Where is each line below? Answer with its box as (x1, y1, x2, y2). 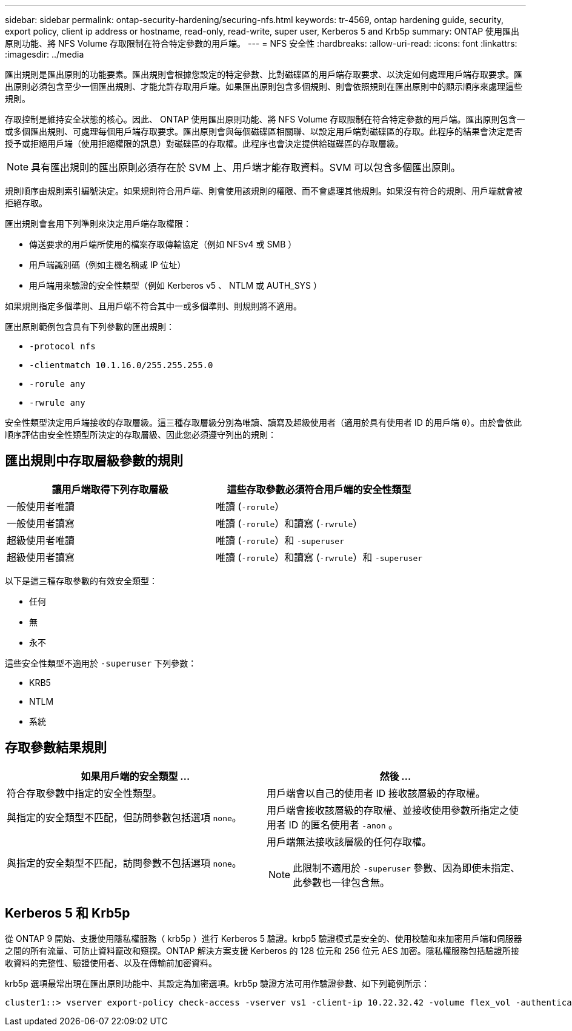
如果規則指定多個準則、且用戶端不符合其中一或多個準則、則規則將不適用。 (5, 301, 302, 311)
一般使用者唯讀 (7, 500, 75, 512)
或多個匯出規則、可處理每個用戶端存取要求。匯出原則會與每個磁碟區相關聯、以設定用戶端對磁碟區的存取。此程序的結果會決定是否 (5, 126, 522, 136)
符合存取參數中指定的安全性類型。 (7, 787, 162, 799)
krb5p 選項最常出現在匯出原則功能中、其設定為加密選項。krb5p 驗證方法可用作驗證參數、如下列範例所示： (5, 978, 430, 989)
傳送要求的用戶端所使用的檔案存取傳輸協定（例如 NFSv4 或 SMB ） (29, 239, 297, 249)
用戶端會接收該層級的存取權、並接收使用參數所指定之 (267, 804, 510, 816)
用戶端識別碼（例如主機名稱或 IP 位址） (29, 260, 186, 270)
